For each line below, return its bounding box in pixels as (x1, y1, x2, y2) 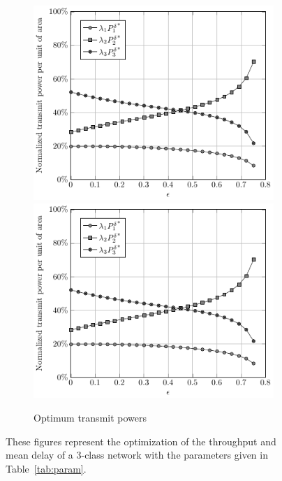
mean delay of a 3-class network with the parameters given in (6, 447, 268, 462)
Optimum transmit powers (34, 410, 147, 424)
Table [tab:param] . (6, 461, 87, 475)
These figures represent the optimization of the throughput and (6, 433, 276, 448)
